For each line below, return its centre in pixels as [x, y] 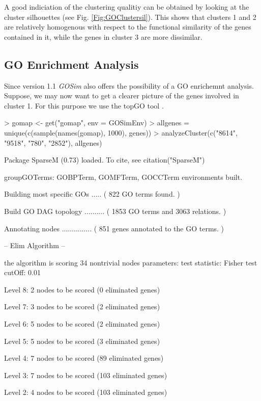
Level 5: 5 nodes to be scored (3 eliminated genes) [82, 341]
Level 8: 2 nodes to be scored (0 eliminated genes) [82, 289]
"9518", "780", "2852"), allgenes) [53, 142]
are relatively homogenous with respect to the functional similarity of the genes [128, 27]
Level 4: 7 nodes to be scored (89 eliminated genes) [84, 358]
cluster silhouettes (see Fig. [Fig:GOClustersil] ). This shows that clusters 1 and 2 [130, 17]
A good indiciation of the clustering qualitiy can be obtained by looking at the [127, 7]
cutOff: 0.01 [22, 272]
